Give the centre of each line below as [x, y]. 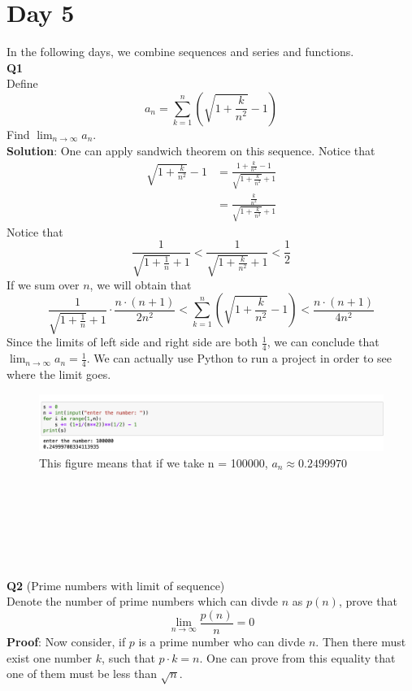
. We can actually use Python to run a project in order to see [239, 358]
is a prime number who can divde [222, 641]
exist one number [50, 657]
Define [22, 83]
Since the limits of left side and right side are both [132, 342]
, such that [128, 657]
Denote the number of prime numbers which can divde [143, 601]
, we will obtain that [141, 284]
